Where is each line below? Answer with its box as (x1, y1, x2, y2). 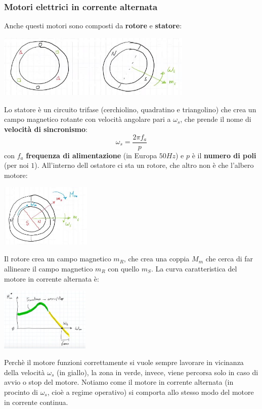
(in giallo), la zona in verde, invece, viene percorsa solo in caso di (56, 367, 258, 377)
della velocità (4, 367, 45, 377)
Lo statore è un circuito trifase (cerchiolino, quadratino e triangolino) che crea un (4, 104, 256, 114)
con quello (108, 263, 140, 274)
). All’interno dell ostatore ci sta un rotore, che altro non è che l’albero (34, 160, 254, 170)
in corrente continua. (4, 396, 68, 407)
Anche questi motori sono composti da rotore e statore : (4, 20, 182, 31)
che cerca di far (205, 253, 253, 264)
